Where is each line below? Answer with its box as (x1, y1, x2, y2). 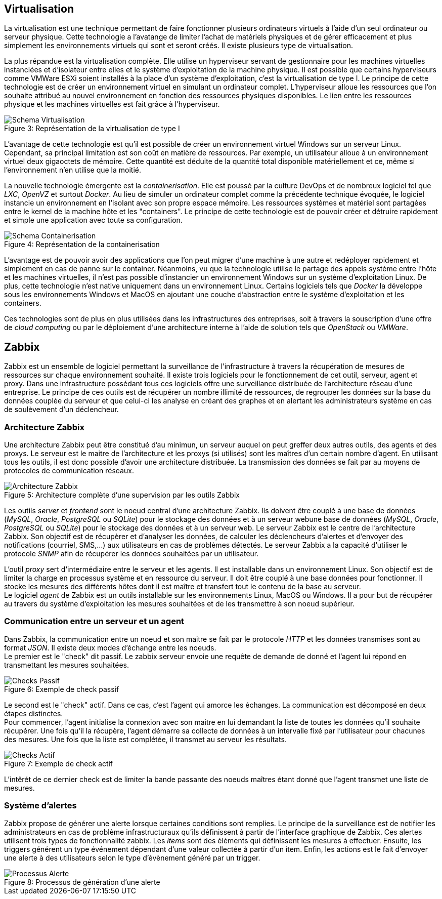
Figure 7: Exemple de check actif (4, 759, 113, 768)
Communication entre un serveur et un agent (4, 616, 185, 627)
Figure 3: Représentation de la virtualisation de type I (4, 124, 180, 133)
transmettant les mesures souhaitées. (4, 660, 129, 669)
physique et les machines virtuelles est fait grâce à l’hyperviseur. (4, 100, 220, 109)
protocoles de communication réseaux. (4, 466, 134, 475)
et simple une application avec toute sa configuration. (4, 216, 183, 225)
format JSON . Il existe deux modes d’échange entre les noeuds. (4, 643, 216, 652)
